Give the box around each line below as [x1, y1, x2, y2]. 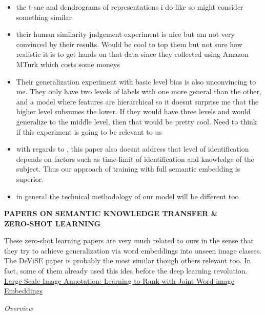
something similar [16, 11, 72, 22]
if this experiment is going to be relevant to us [16, 126, 162, 137]
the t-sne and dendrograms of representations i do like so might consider [16, 2, 243, 12]
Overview [4, 302, 33, 313]
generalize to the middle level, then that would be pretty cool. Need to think [16, 116, 257, 127]
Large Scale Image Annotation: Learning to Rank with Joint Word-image [4, 275, 234, 286]
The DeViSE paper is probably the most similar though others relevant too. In [4, 255, 251, 266]
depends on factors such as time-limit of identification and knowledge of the [16, 153, 254, 164]
